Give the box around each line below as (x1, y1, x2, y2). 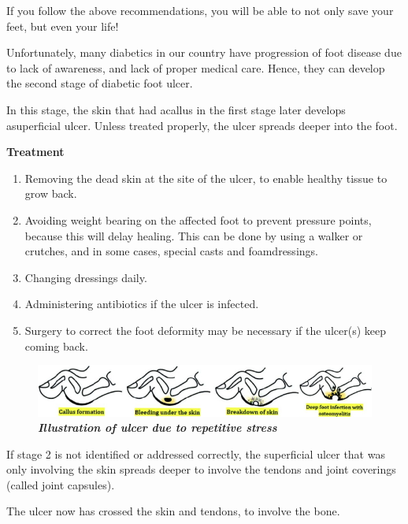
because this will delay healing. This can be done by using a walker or (24, 227, 363, 243)
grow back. (24, 185, 77, 202)
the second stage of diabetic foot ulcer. (6, 75, 193, 91)
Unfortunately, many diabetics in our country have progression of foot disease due (6, 44, 402, 61)
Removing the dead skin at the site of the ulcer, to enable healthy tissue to (24, 169, 388, 186)
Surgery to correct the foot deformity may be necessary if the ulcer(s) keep (24, 321, 386, 338)
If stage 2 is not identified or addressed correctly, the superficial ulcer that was (6, 445, 385, 462)
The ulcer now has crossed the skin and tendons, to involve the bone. (6, 503, 340, 519)
